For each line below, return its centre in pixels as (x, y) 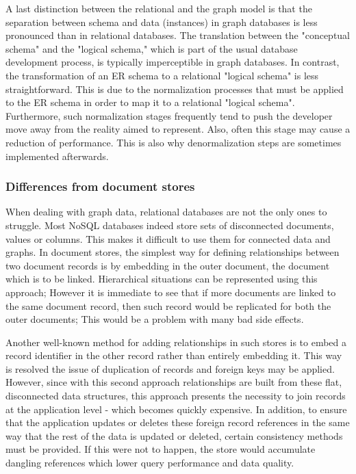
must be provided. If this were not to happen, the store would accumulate (161, 449)
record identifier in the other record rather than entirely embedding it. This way (174, 355)
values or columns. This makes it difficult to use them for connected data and (168, 238)
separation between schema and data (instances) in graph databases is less (162, 22)
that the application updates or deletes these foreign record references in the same (178, 422)
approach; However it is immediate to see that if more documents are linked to (171, 292)
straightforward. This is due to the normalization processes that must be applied (175, 89)
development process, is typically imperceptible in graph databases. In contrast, (173, 62)
